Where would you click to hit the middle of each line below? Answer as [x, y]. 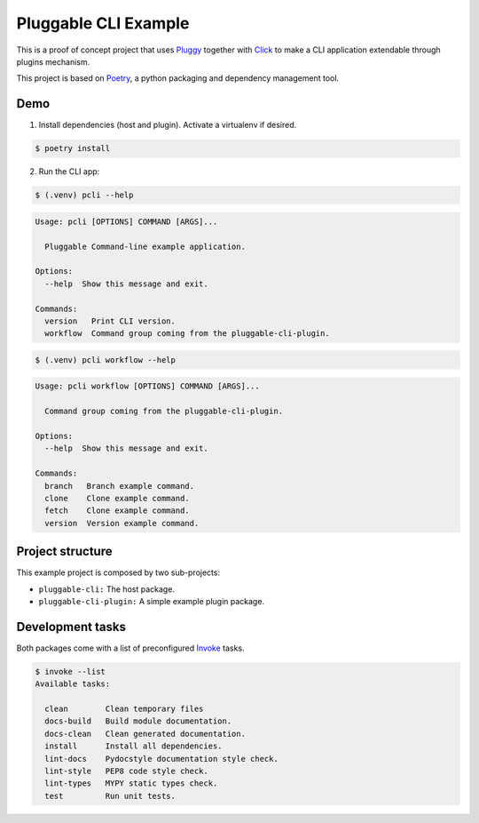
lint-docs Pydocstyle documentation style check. [161, 759]
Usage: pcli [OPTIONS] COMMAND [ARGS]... [126, 221]
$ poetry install [73, 148]
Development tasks [71, 627]
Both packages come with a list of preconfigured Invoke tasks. [130, 648]
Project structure [64, 551]
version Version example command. [122, 523]
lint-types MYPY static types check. [131, 783]
